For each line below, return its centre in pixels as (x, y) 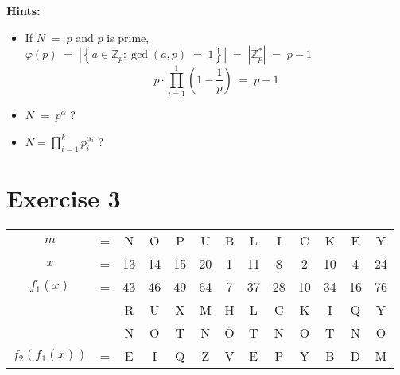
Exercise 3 (64, 197)
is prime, (128, 37)
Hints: (23, 10)
